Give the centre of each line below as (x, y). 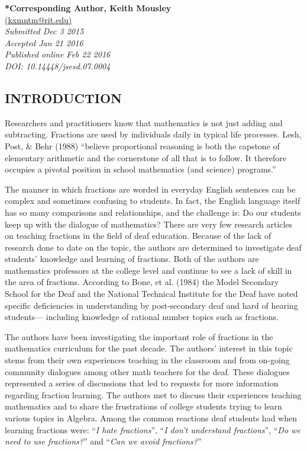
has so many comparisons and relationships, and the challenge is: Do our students (153, 212)
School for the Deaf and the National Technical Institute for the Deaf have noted (151, 294)
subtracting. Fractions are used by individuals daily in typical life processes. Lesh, (153, 134)
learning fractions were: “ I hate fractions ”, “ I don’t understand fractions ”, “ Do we (153, 429)
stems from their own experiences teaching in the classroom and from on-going (147, 360)
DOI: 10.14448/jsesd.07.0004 (58, 65)
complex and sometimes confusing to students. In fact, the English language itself (153, 201)
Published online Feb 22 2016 (58, 54)
